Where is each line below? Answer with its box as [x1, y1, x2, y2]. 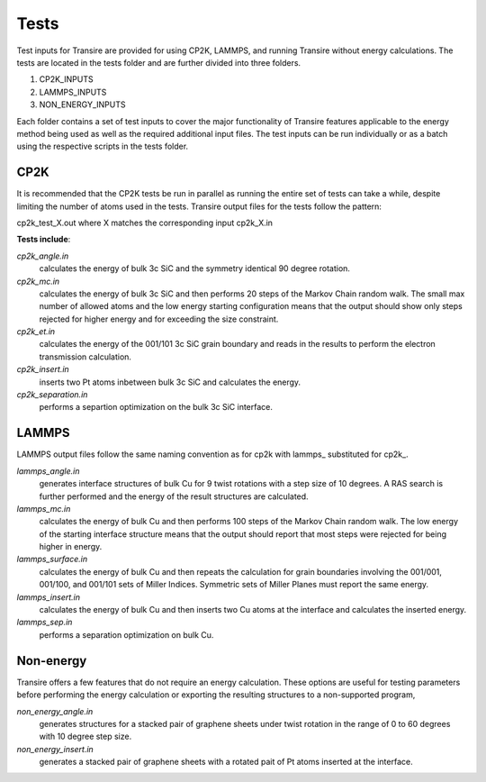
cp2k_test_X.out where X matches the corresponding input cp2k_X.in [16, 217, 274, 228]
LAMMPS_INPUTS [39, 86, 107, 97]
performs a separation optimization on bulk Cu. [39, 629, 214, 640]
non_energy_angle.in [16, 705, 94, 716]
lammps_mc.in [16, 503, 71, 514]
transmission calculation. [39, 351, 132, 362]
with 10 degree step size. [39, 731, 132, 742]
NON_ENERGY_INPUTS [39, 99, 126, 110]
